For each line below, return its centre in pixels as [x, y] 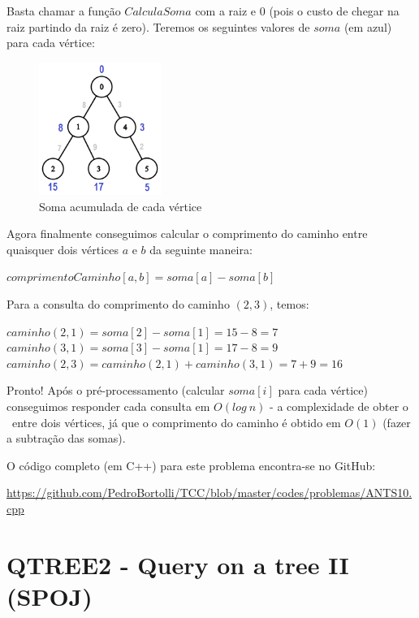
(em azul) [368, 26]
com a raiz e [226, 11]
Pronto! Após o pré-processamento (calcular [116, 390]
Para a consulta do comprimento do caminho [118, 304]
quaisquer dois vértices [63, 249]
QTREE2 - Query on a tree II [178, 564]
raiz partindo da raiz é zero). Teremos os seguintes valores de [158, 26]
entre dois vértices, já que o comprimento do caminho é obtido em [176, 422]
